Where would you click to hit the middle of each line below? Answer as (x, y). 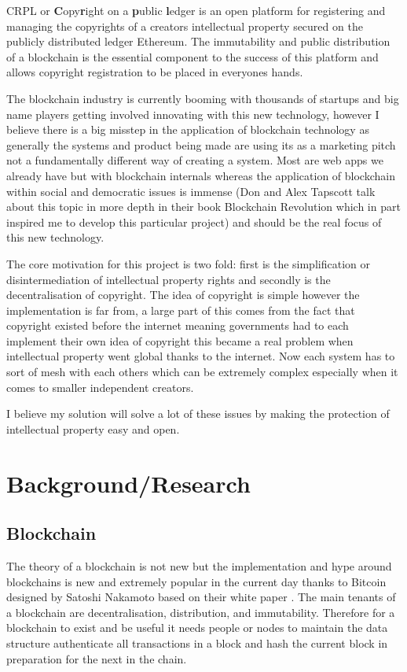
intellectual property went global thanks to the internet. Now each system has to (201, 356)
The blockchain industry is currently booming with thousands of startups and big (203, 98)
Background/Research (128, 483)
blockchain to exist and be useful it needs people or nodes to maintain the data (197, 628)
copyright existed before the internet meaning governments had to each (178, 325)
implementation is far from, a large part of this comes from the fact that (181, 310)
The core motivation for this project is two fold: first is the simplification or (188, 263)
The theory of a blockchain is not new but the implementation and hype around (199, 566)
